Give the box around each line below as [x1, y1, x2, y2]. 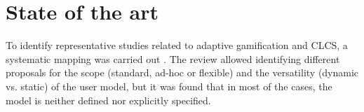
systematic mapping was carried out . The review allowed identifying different [6, 51, 340, 66]
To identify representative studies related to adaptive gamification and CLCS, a [6, 38, 348, 52]
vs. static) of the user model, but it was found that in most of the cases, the [6, 78, 332, 93]
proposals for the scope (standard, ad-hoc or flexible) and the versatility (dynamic [6, 65, 359, 80]
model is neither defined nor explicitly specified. [6, 92, 211, 107]
